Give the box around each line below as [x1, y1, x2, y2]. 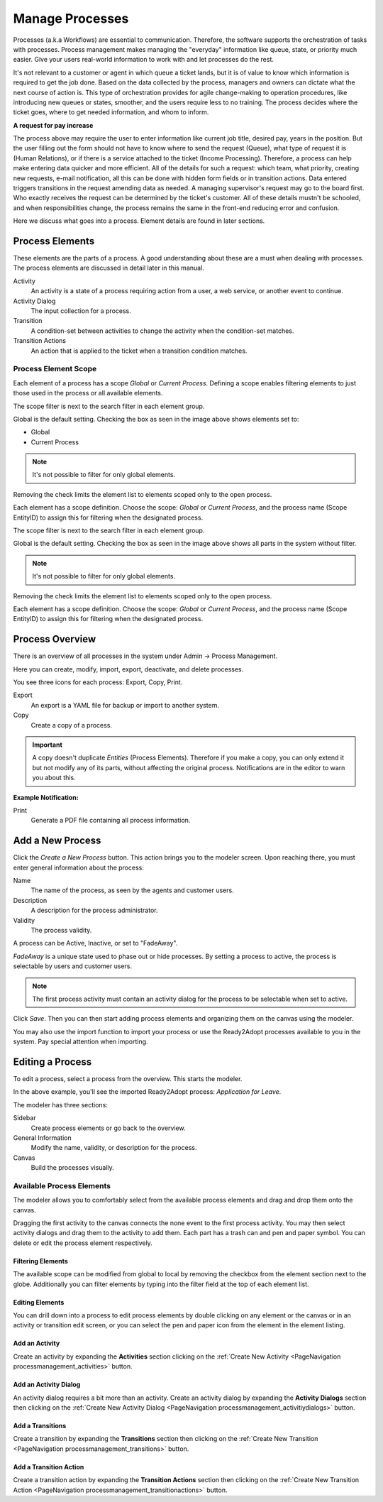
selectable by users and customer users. [13, 962, 133, 970]
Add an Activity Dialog [13, 1381, 81, 1389]
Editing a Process [13, 1056, 92, 1068]
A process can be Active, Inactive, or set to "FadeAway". [13, 939, 178, 948]
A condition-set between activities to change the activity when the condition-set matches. [30, 327, 294, 335]
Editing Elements [13, 1298, 65, 1306]
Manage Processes [13, 11, 129, 26]
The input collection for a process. [30, 307, 131, 315]
